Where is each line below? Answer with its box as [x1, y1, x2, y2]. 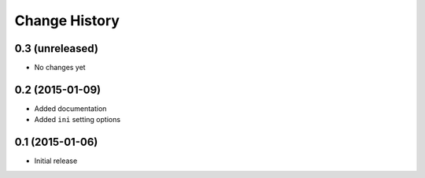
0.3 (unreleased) [14, 42, 98, 55]
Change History [14, 12, 120, 29]
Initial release [34, 156, 78, 165]
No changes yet [34, 63, 86, 72]
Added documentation [34, 103, 107, 113]
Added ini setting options [34, 115, 121, 124]
